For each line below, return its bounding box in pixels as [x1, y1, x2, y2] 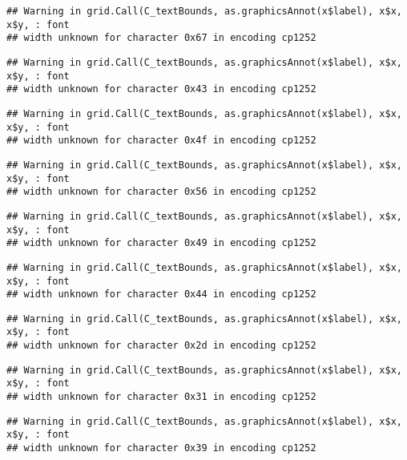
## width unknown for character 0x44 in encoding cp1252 [6, 289, 316, 301]
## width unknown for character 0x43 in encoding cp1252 [6, 83, 316, 95]
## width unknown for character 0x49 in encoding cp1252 [6, 237, 316, 249]
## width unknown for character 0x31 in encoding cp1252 [6, 391, 316, 403]
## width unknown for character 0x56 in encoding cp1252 [6, 186, 316, 198]
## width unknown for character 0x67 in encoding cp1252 [6, 32, 316, 44]
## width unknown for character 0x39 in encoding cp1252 [6, 442, 316, 454]
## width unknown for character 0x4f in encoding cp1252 [6, 135, 316, 147]
